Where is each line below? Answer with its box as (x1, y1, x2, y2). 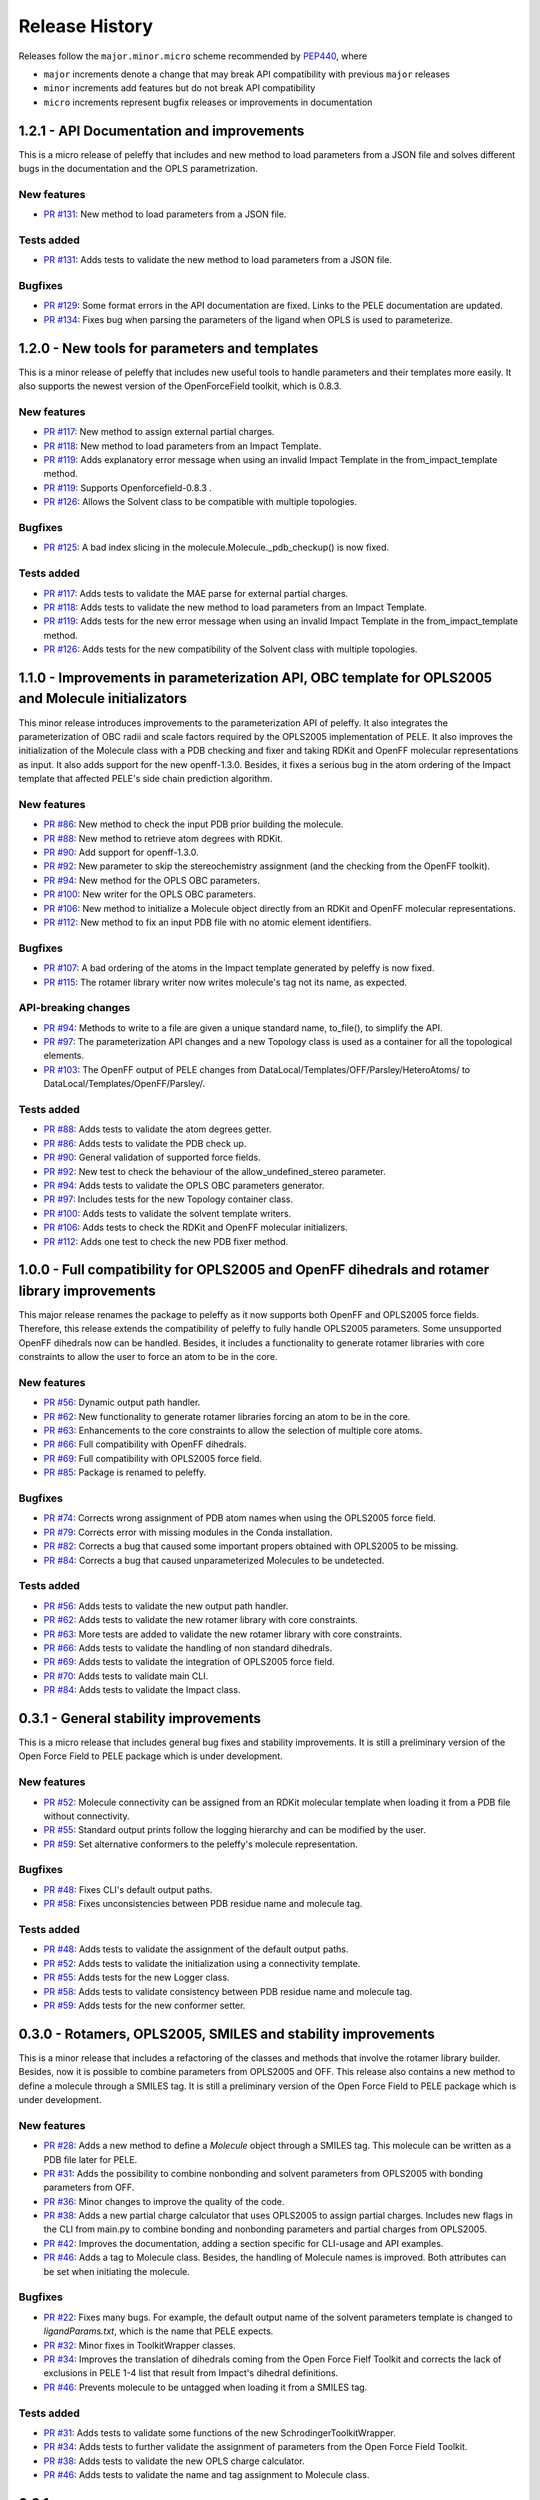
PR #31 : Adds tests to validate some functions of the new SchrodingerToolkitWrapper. (43, 2426, 397, 2439)
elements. (43, 1050, 85, 1062)
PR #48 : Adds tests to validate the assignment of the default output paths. (43, 1943, 349, 1955)
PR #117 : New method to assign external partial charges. (43, 426, 275, 438)
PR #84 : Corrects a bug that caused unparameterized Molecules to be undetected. (43, 1554, 385, 1566)
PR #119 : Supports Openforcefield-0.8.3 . (43, 481, 212, 494)
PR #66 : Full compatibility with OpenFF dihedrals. (43, 1438, 247, 1450)
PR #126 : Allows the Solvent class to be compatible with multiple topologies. (43, 496, 357, 508)
